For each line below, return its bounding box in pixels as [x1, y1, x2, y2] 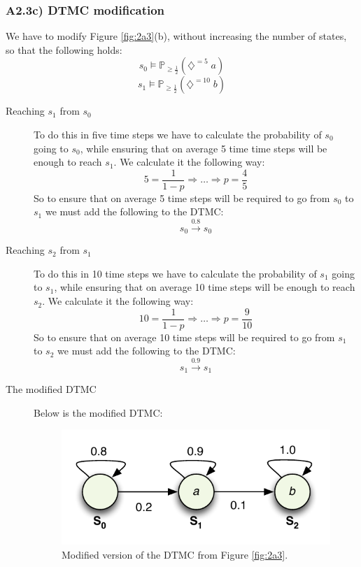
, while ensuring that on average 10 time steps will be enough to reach [54, 280, 355, 294]
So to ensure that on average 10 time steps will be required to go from [34, 329, 335, 344]
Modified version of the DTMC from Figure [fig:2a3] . [62, 547, 288, 561]
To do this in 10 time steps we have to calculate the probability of [34, 266, 317, 280]
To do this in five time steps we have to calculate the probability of [34, 127, 322, 141]
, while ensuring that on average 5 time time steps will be [80, 141, 327, 155]
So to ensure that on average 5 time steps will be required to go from [34, 190, 330, 205]
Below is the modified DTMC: [34, 405, 163, 419]
